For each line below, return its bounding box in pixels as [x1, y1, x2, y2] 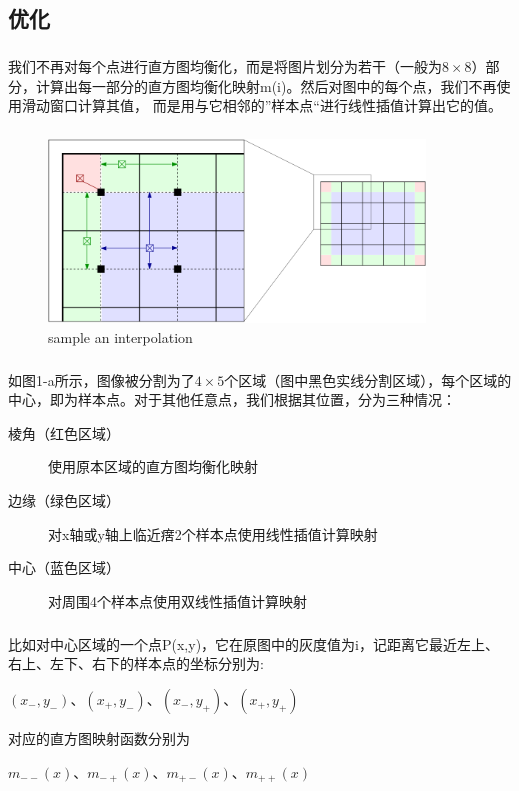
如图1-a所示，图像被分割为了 [8, 369, 195, 390]
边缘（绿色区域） [8, 490, 120, 511]
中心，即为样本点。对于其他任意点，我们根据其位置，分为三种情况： [8, 389, 456, 410]
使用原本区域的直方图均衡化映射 [48, 456, 258, 477]
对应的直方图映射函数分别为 [8, 727, 190, 748]
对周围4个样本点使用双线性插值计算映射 [48, 590, 307, 611]
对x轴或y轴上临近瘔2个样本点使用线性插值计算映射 [48, 523, 378, 544]
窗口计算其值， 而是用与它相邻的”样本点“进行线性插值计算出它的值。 [49, 95, 502, 116]
